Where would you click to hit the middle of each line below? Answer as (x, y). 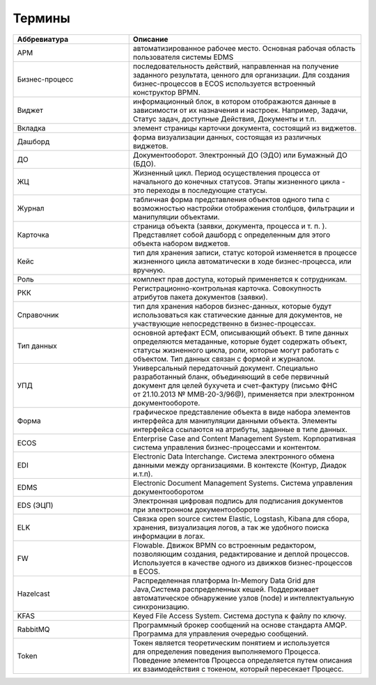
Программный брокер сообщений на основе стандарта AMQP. (240, 625)
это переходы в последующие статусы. (200, 190)
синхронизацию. (161, 606)
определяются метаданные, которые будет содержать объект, (240, 341)
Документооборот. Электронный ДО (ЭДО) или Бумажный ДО (240, 155)
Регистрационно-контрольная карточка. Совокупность (227, 288)
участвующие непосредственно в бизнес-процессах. (224, 323)
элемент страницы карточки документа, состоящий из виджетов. (245, 128)
